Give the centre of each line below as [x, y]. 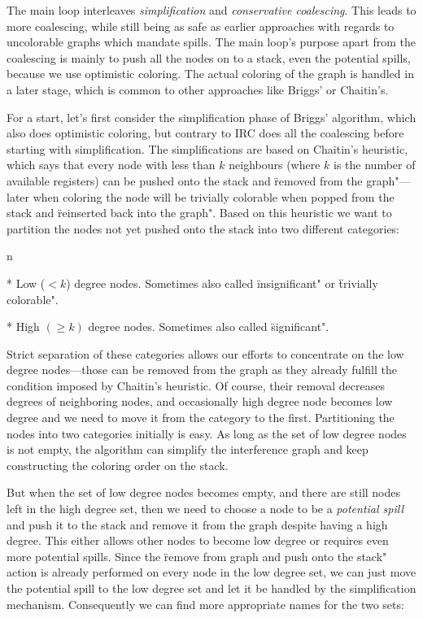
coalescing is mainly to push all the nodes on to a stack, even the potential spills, [209, 57]
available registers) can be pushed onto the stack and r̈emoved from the [185, 180]
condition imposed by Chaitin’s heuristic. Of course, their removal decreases [196, 385]
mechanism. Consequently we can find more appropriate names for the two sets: [205, 604]
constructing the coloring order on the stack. [118, 465]
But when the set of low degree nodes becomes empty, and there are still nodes [204, 492]
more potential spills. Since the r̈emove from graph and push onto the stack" [197, 556]
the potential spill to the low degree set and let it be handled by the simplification [211, 588]
